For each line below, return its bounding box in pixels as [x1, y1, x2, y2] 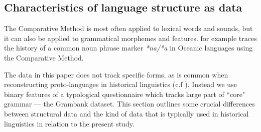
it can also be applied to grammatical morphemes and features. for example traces [4, 32, 257, 43]
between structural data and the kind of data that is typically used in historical [4, 108, 249, 118]
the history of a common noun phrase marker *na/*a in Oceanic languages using [4, 42, 253, 53]
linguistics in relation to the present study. [4, 118, 135, 128]
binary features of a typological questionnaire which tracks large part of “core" [4, 88, 245, 99]
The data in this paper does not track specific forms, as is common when [4, 69, 228, 79]
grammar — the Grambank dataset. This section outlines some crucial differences [4, 98, 255, 109]
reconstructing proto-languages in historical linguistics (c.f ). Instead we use [4, 79, 237, 89]
